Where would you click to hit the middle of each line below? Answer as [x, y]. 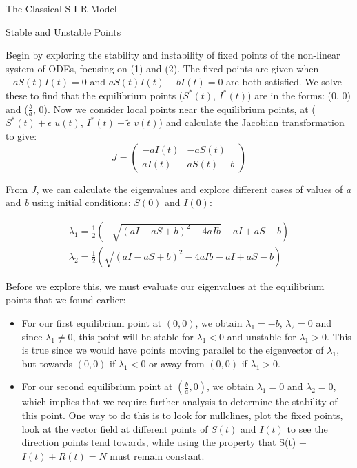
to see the [307, 428]
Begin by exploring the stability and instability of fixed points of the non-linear [173, 55]
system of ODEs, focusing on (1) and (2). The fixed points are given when [162, 68]
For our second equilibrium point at [97, 386]
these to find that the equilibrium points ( [94, 95]
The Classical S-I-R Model [61, 8]
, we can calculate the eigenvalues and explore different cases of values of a [194, 189]
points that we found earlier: [66, 299]
